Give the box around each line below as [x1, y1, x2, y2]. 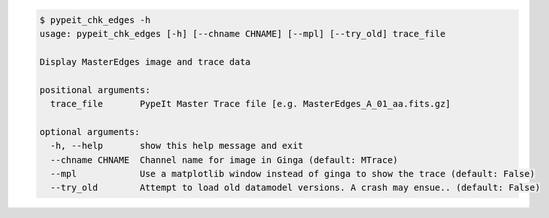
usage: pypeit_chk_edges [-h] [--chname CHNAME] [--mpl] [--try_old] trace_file [39, 28, 446, 39]
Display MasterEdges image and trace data [39, 56, 251, 67]
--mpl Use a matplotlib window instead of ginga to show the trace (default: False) [50, 168, 535, 179]
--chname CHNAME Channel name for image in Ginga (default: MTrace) [50, 154, 399, 165]
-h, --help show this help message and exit [50, 140, 304, 152]
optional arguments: [39, 126, 140, 137]
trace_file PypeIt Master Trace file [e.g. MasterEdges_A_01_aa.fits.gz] [50, 98, 452, 109]
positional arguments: [39, 84, 151, 95]
